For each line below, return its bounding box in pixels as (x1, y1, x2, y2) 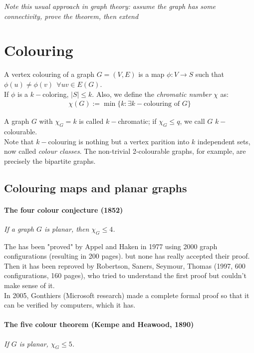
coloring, (42, 88, 69, 99)
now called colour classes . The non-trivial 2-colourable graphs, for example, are (4, 146, 246, 156)
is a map (138, 69, 165, 79)
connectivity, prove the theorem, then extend (4, 10, 139, 21)
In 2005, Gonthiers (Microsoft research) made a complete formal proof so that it (4, 290, 250, 300)
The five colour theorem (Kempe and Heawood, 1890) (4, 319, 194, 330)
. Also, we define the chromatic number (92, 88, 212, 99)
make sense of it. (4, 280, 55, 291)
